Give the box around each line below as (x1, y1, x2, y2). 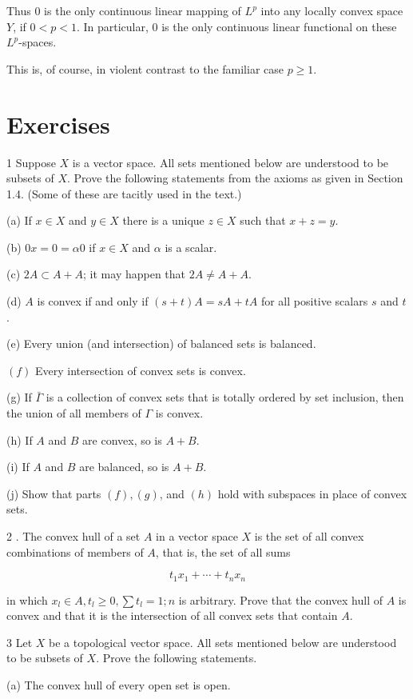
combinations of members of (6, 543, 144, 560)
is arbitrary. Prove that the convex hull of (178, 591, 383, 608)
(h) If (6, 431, 33, 448)
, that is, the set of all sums (155, 543, 291, 560)
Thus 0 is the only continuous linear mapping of (6, 2, 241, 18)
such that (240, 212, 286, 229)
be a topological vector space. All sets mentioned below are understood (49, 633, 397, 650)
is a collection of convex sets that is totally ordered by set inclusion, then (46, 389, 404, 405)
